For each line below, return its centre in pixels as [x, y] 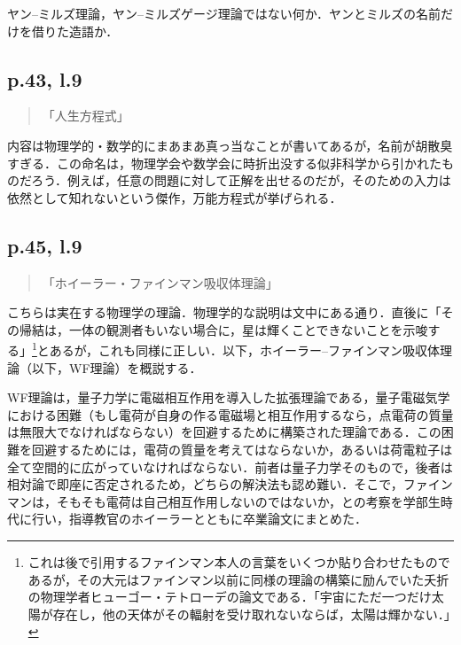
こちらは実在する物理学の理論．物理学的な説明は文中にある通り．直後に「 [224, 312]
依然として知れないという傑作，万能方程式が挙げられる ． [175, 197]
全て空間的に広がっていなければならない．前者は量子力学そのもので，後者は [230, 466]
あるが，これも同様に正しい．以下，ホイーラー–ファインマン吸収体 [245, 350]
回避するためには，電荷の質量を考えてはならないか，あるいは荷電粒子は [242, 449]
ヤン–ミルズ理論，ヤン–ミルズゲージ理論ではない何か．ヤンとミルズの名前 [224, 13]
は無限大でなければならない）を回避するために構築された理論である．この [224, 432]
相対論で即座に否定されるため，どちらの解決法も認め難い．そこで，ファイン [230, 484]
